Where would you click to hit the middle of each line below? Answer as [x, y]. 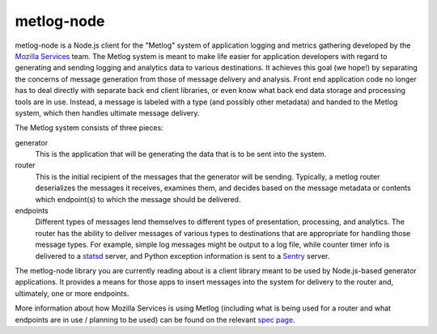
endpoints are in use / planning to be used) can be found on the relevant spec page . [155, 319]
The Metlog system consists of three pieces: [89, 128]
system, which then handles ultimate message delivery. [107, 112]
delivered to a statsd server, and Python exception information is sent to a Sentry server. [182, 256]
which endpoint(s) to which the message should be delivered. [138, 199]
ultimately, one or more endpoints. [72, 293]
